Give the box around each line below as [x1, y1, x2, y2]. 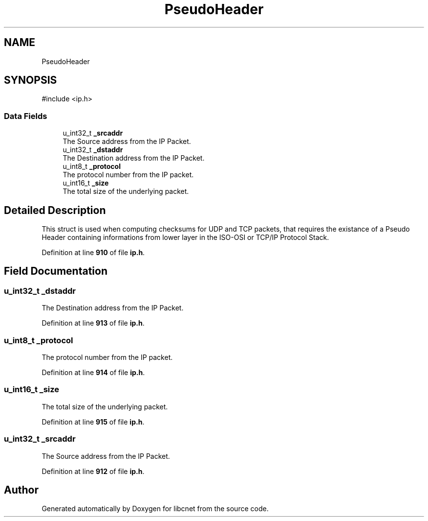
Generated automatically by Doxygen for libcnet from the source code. [42, 504, 269, 513]
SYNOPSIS [4, 74, 57, 87]
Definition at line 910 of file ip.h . [42, 248, 145, 257]
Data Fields [4, 111, 47, 121]
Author [4, 483, 39, 496]
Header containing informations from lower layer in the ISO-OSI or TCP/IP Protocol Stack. [42, 233, 329, 242]
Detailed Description [4, 204, 106, 216]
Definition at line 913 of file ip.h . [42, 319, 145, 328]
